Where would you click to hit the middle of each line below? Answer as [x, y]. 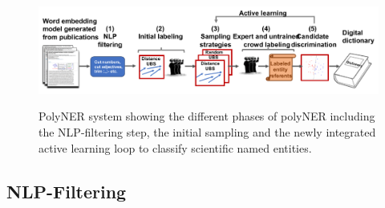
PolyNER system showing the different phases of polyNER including [207, 116]
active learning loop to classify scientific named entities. [175, 147]
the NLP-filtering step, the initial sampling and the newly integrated [207, 132]
